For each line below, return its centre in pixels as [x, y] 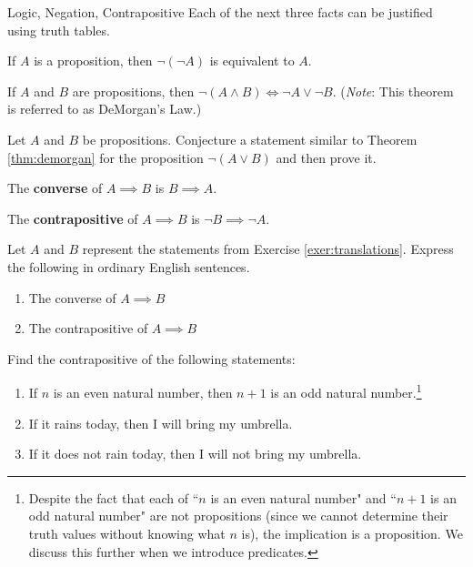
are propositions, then [133, 91]
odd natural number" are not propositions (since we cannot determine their [238, 516]
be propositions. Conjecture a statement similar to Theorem [250, 139]
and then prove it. [326, 157]
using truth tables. [59, 30]
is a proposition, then [93, 61]
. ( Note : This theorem [393, 91]
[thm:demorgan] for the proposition [106, 157]
